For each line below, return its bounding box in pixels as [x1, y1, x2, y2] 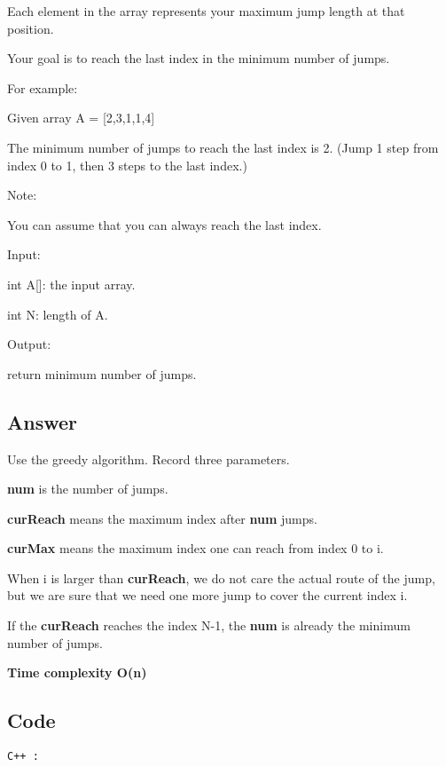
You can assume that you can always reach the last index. [7, 215, 322, 233]
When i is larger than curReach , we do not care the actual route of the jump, [7, 568, 435, 587]
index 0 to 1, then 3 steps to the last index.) [7, 155, 247, 174]
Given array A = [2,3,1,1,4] [7, 108, 155, 127]
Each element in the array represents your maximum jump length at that [7, 2, 405, 20]
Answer [7, 407, 78, 435]
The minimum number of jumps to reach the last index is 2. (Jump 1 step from [7, 138, 439, 156]
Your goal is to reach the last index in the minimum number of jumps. [7, 49, 390, 67]
